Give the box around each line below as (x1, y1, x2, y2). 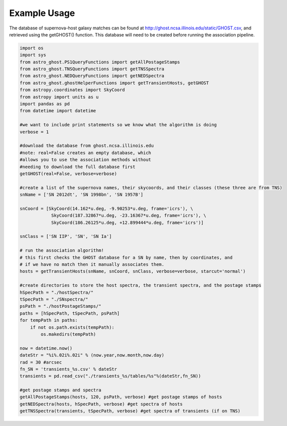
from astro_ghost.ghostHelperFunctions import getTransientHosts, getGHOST (19, 80, 209, 86)
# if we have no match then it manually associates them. (19, 262, 164, 267)
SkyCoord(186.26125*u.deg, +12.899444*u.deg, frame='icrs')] (51, 219, 204, 225)
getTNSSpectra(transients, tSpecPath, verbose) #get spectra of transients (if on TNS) (19, 408, 241, 414)
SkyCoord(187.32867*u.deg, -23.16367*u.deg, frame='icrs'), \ (51, 213, 207, 218)
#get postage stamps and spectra (19, 387, 102, 393)
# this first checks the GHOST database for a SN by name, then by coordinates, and (19, 254, 233, 260)
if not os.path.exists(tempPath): (30, 324, 115, 330)
